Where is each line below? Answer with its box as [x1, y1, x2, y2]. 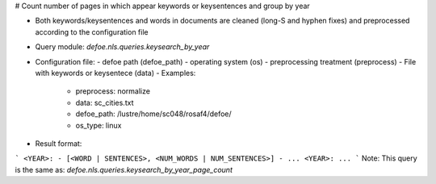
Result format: [35, 138, 82, 148]
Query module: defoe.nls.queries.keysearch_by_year [35, 42, 210, 52]
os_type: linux [75, 120, 122, 130]
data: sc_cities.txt [75, 98, 134, 107]
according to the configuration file [35, 27, 149, 36]
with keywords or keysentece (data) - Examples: [35, 68, 196, 77]
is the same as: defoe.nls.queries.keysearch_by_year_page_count [15, 165, 233, 174]
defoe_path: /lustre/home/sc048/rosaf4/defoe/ [75, 109, 232, 119]
